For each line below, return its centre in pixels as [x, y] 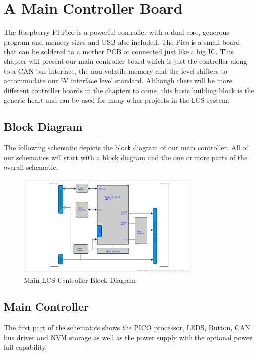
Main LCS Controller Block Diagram [80, 280]
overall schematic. [31, 167]
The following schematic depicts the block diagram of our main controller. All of [126, 148]
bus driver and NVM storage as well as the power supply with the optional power [128, 337]
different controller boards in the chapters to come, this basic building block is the [129, 90]
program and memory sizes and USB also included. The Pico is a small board [122, 41]
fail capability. [26, 347]
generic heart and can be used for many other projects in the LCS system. [117, 100]
